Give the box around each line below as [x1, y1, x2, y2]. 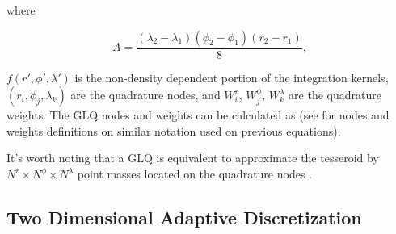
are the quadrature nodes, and [70, 86, 221, 103]
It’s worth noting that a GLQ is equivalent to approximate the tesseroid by [6, 149, 379, 166]
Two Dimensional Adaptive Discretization [6, 204, 362, 229]
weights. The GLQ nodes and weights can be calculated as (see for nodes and [6, 107, 390, 123]
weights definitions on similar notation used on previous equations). [6, 122, 341, 139]
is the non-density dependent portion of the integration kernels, [74, 69, 389, 86]
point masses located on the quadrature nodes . [77, 165, 312, 182]
